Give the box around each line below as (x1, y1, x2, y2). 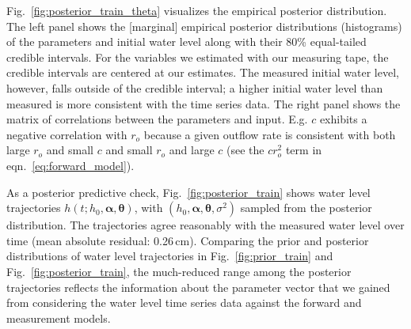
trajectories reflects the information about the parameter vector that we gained (6, 278, 390, 295)
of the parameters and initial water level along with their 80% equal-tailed (6, 33, 367, 50)
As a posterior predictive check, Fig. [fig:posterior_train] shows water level (6, 183, 371, 200)
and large (169, 142, 215, 158)
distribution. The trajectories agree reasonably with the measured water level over (6, 217, 405, 233)
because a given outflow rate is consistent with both (143, 126, 396, 142)
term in (285, 142, 322, 158)
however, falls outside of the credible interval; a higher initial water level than (6, 79, 383, 96)
